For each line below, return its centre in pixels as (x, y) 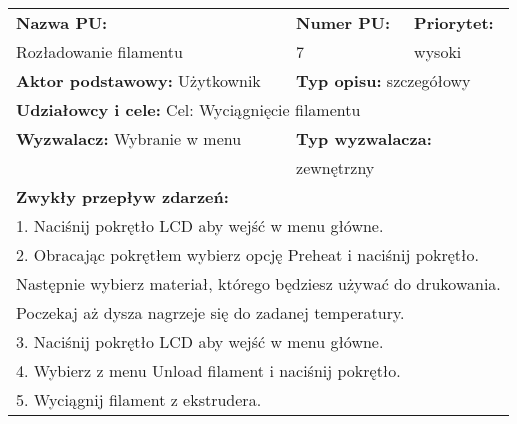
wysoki (438, 51)
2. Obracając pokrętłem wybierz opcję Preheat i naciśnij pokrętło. (247, 254)
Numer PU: (343, 22)
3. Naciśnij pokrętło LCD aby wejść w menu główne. (200, 341)
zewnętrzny (335, 167)
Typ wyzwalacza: (364, 138)
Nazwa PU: (62, 22)
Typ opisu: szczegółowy (383, 80)
